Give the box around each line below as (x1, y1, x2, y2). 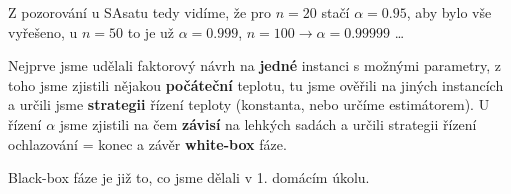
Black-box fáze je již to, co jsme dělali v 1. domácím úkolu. (8, 167, 370, 188)
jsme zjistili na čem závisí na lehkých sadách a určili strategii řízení (59, 113, 477, 134)
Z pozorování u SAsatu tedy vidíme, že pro (8, 2, 272, 22)
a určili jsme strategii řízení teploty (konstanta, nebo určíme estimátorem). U (8, 94, 490, 115)
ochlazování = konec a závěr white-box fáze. (8, 133, 287, 154)
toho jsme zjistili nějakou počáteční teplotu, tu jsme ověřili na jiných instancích (8, 74, 504, 95)
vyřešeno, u (8, 21, 78, 42)
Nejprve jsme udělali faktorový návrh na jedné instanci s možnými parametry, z (8, 55, 502, 76)
